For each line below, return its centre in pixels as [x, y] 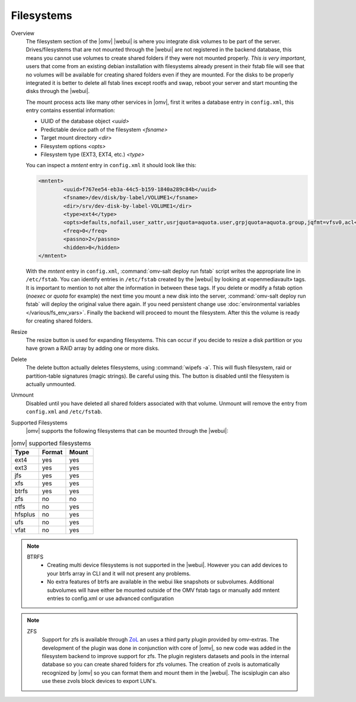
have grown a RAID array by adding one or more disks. [93, 348]
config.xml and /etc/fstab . [64, 411]
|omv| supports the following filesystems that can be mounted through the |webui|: [127, 430]
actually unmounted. [51, 384]
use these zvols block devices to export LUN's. [99, 681]
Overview [23, 33]
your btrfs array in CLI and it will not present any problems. [119, 573]
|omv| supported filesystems [51, 443]
